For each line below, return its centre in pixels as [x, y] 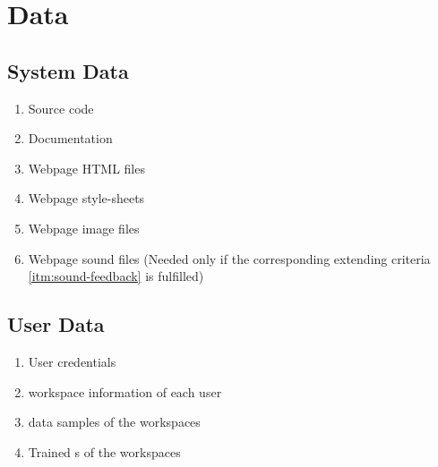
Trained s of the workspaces [104, 451]
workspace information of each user [125, 391]
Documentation [70, 138]
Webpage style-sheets [86, 198]
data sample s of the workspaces [114, 422]
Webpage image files [84, 228]
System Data [68, 70]
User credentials [72, 361]
